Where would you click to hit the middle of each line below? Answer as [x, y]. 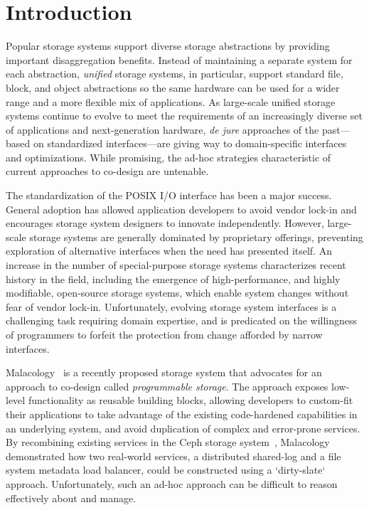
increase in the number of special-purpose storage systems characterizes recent [176, 265]
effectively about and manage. [71, 498]
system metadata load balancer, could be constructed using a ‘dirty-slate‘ [166, 470]
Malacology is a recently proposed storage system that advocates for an [164, 372]
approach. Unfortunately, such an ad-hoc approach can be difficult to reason [172, 483]
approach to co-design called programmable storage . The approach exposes [167, 386]
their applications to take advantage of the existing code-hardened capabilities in [182, 414]
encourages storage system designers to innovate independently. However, [165, 223]
